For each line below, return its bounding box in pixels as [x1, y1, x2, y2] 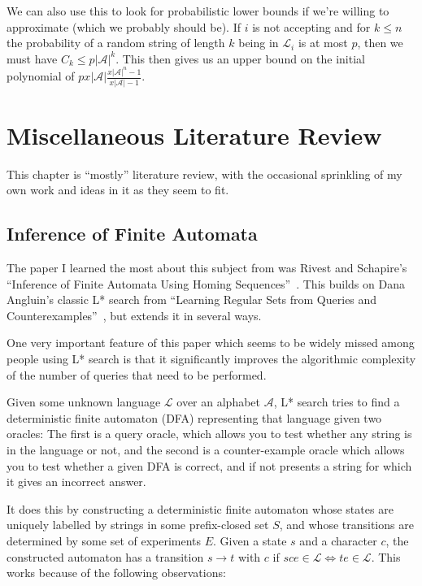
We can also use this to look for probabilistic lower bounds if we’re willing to [7, 2, 389, 19]
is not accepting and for [252, 18, 371, 35]
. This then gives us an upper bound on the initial [115, 50, 365, 67]
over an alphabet [176, 393, 261, 410]
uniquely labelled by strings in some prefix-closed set [7, 516, 269, 533]
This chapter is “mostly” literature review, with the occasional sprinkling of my [7, 165, 402, 182]
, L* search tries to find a [273, 393, 400, 410]
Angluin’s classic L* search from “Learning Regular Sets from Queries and [7, 291, 377, 308]
